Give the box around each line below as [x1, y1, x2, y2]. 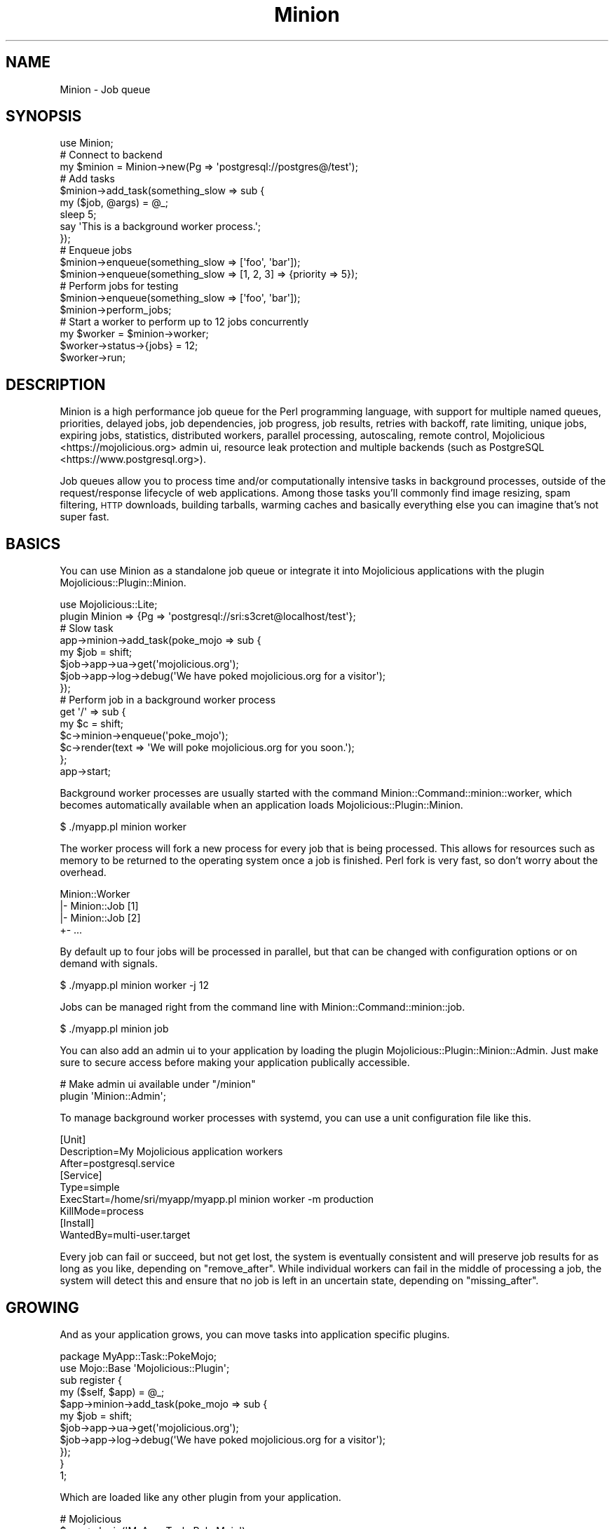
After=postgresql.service [60, 1157, 175, 1170]
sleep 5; [60, 208, 97, 221]
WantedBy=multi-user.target [60, 1229, 191, 1241]
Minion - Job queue [60, 83, 151, 95]
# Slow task [60, 622, 114, 635]
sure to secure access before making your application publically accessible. [60, 1056, 410, 1069]
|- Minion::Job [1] [60, 900, 139, 912]
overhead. [60, 866, 107, 879]
